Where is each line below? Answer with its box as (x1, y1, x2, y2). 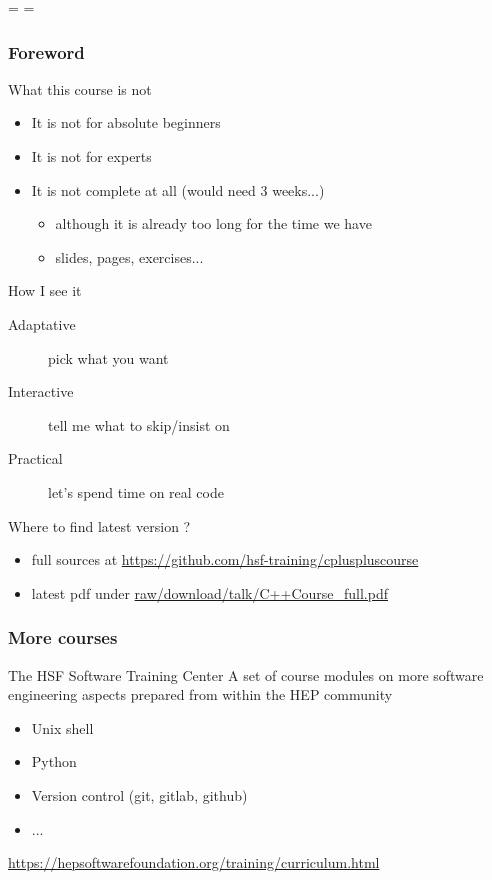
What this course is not (8, 78, 152, 99)
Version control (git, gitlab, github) (31, 784, 248, 805)
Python (31, 751, 77, 772)
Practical (8, 448, 63, 469)
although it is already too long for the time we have (55, 213, 372, 234)
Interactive (8, 381, 74, 402)
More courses (8, 625, 118, 650)
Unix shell (31, 717, 94, 738)
